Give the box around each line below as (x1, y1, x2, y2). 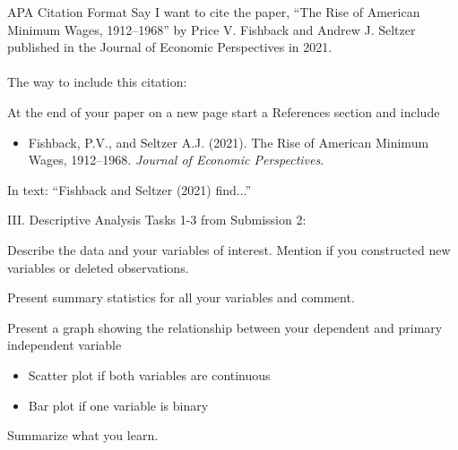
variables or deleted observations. (7, 258, 189, 276)
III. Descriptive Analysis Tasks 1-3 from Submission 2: (7, 210, 307, 229)
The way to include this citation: (7, 72, 187, 91)
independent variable (7, 335, 122, 354)
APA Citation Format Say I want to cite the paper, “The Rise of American (7, 3, 420, 21)
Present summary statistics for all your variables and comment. (7, 288, 355, 307)
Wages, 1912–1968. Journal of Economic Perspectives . (28, 150, 324, 169)
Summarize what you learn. (7, 426, 159, 445)
